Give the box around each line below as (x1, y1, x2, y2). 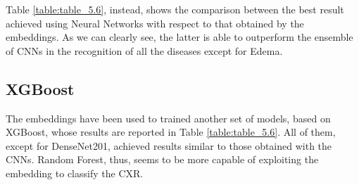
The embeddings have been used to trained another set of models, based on (6, 110, 331, 125)
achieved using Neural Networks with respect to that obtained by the (6, 15, 304, 30)
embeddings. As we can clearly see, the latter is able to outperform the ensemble (6, 30, 353, 44)
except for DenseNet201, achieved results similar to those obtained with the (6, 138, 332, 153)
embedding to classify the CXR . (6, 165, 144, 180)
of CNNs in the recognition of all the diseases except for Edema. (6, 43, 283, 58)
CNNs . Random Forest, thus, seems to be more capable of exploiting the (6, 152, 319, 167)
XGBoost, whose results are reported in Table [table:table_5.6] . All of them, (6, 125, 336, 139)
